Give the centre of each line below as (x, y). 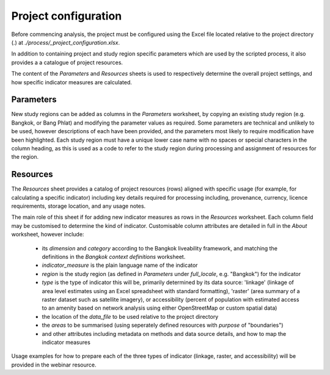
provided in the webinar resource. (54, 365)
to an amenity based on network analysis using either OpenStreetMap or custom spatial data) (159, 308)
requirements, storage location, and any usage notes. (79, 206)
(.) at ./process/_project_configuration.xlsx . (66, 42)
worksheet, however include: (48, 235)
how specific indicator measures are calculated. (72, 82)
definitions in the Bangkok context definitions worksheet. (114, 257)
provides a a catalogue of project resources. (67, 62)
